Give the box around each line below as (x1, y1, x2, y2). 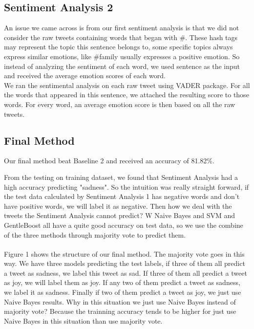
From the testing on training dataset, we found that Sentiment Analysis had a (4, 172, 238, 182)
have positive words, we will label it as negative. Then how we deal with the (4, 200, 232, 211)
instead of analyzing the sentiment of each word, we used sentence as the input (4, 61, 240, 71)
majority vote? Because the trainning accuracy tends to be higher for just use (4, 306, 236, 316)
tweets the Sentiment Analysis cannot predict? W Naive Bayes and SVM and (4, 210, 235, 220)
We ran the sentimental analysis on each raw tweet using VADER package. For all (4, 80, 250, 90)
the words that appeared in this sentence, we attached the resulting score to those (4, 89, 249, 100)
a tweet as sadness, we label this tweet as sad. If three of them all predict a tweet (4, 267, 247, 278)
